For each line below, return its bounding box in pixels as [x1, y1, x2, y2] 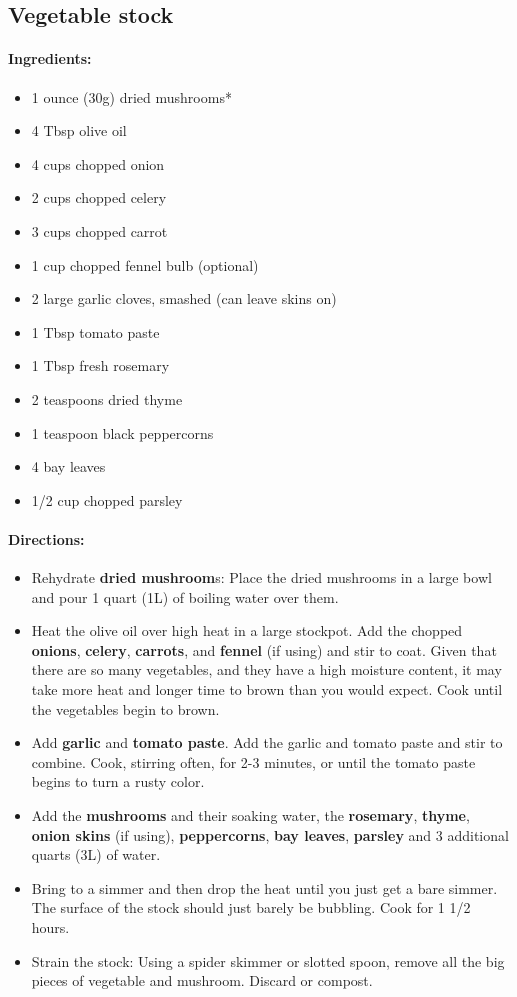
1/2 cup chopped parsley [31, 489, 183, 510]
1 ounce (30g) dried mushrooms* [31, 86, 232, 107]
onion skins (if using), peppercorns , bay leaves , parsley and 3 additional [31, 824, 509, 845]
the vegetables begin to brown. [31, 698, 220, 719]
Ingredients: [8, 48, 92, 69]
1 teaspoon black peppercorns [31, 422, 214, 443]
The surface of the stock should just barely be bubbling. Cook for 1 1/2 [31, 897, 471, 918]
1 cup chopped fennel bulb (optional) [31, 254, 259, 275]
